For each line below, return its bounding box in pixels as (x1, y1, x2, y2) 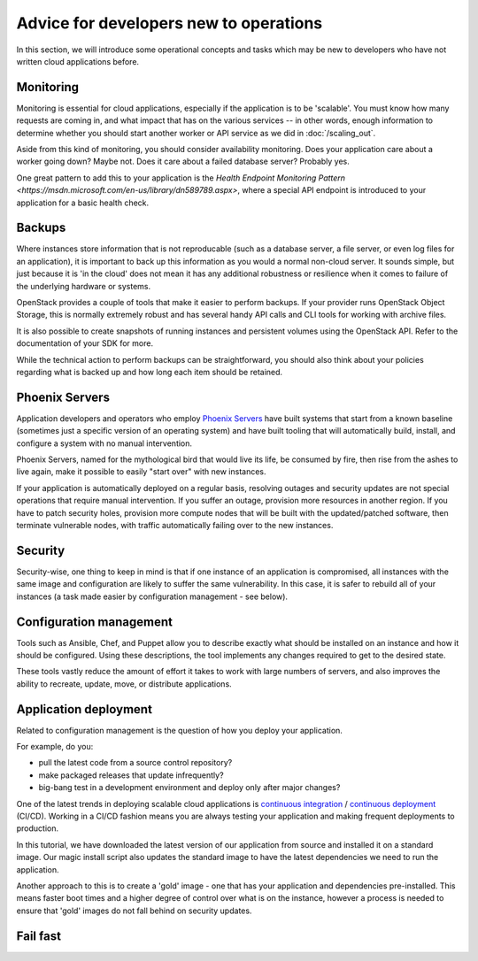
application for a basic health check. (16, 197, 150, 208)
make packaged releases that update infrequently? (38, 770, 225, 780)
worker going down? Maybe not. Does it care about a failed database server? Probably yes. (16, 156, 350, 167)
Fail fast (16, 928, 62, 943)
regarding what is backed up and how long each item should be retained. (16, 367, 283, 377)
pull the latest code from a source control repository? (38, 757, 233, 768)
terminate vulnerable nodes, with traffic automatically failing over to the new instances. (16, 520, 334, 531)
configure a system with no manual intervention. (16, 438, 193, 449)
